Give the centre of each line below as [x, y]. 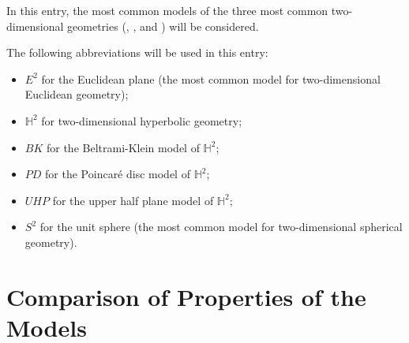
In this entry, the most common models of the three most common [167, 10]
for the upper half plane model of [133, 200]
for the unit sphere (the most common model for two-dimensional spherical [221, 227]
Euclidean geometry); [77, 94]
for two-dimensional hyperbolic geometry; [142, 120]
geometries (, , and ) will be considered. [163, 26]
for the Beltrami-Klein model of [123, 147]
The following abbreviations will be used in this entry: [137, 52]
